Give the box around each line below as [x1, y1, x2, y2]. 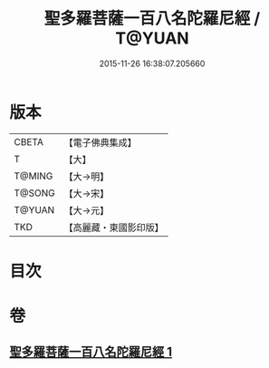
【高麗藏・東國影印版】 [63, 221, 165, 234]
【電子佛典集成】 [63, 136, 138, 149]
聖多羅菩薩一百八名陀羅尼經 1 [9, 344, 173, 360]
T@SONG [14, 187, 56, 199]
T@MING [14, 169, 53, 182]
